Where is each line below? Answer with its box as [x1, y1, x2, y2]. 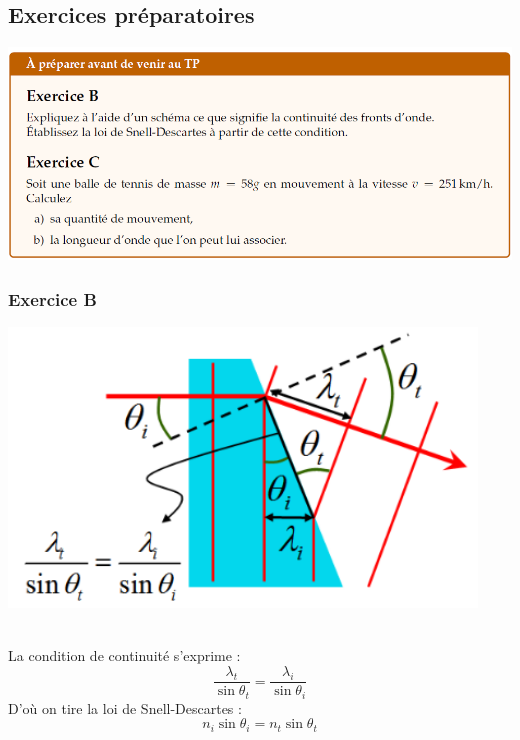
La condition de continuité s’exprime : [8, 645, 241, 666]
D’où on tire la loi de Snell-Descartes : [8, 697, 242, 718]
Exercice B [8, 286, 97, 311]
